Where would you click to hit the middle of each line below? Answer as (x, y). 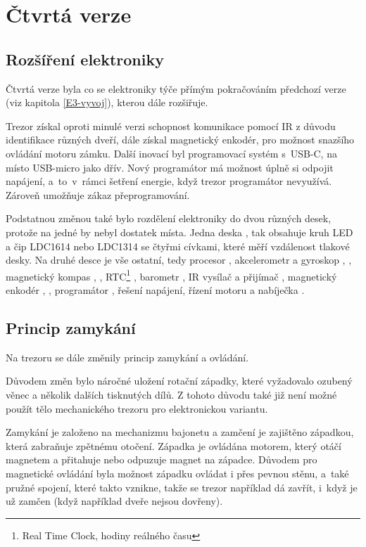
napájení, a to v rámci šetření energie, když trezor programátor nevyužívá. (169, 181)
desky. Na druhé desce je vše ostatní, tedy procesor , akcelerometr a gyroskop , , (179, 260)
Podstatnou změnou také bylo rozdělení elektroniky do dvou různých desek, (169, 218)
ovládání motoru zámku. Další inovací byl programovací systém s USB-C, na (171, 153)
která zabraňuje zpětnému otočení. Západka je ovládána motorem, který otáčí (173, 445)
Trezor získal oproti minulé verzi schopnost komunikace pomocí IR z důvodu (171, 126)
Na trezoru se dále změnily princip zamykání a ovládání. (127, 357)
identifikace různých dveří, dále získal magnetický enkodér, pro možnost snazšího (180, 140)
